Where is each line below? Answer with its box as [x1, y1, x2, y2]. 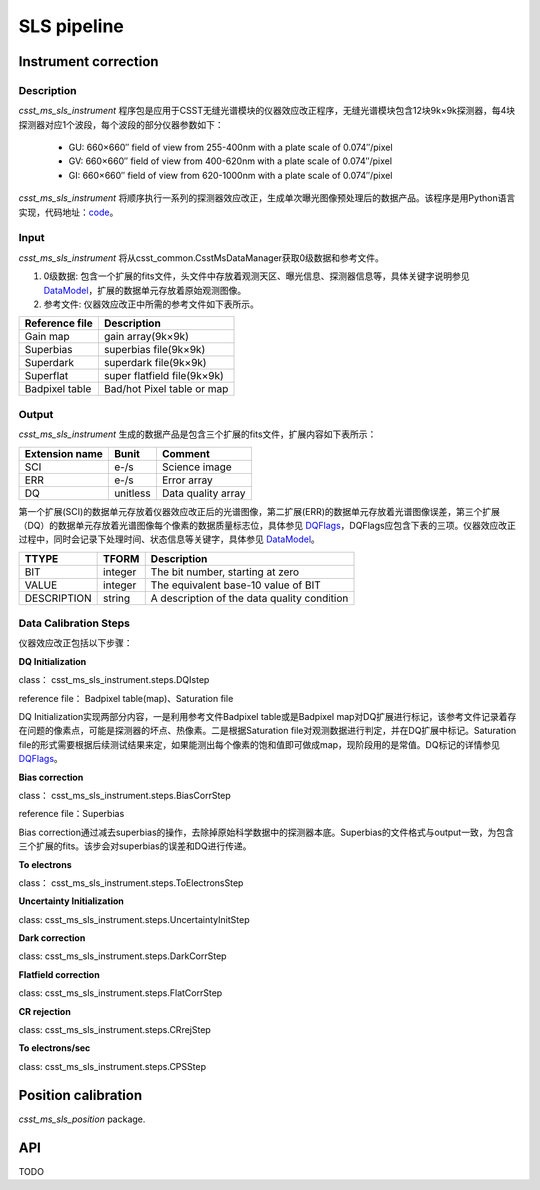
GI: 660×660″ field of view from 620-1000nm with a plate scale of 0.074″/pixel [68, 169, 393, 181]
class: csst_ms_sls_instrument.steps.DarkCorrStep [18, 950, 227, 962]
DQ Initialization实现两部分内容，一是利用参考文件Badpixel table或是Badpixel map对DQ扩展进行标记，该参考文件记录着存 [18, 710, 517, 722]
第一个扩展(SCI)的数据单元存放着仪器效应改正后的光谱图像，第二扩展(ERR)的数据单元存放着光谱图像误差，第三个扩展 [18, 505, 500, 517]
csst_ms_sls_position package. [18, 1113, 146, 1125]
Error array [161, 473, 214, 487]
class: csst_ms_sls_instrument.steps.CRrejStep [18, 1024, 212, 1036]
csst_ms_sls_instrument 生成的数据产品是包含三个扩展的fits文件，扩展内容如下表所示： [18, 428, 377, 440]
